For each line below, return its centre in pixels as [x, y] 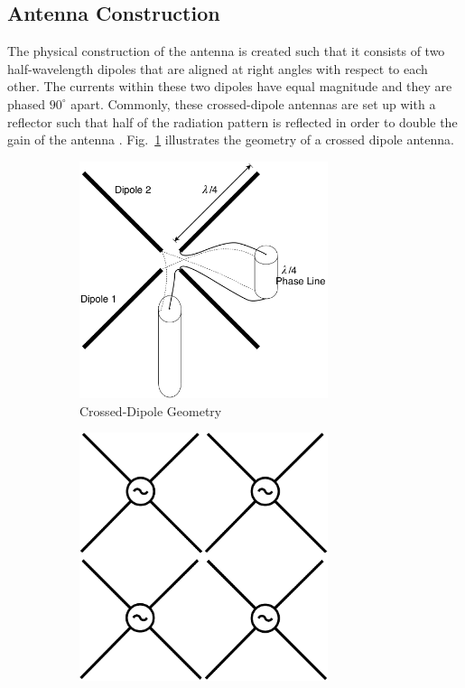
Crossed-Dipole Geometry [151, 410]
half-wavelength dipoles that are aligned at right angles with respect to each [218, 68]
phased [27, 103]
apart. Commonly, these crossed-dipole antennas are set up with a [253, 103]
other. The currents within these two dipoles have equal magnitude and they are [230, 86]
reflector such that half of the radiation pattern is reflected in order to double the [232, 121]
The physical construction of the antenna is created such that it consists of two [226, 51]
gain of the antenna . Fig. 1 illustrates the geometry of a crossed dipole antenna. [231, 139]
